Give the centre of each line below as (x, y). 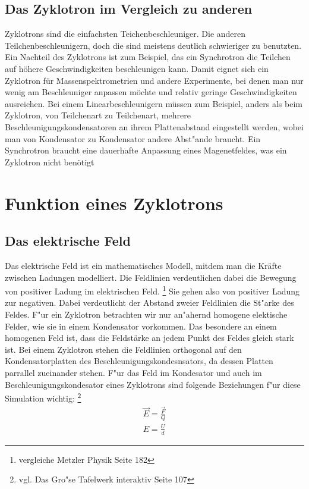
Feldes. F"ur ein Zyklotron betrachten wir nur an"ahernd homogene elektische (146, 314)
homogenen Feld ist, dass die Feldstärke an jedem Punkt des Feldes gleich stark (149, 338)
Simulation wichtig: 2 (43, 397)
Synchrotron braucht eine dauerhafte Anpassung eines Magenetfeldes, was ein (146, 150)
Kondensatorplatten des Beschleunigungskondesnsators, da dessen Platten (139, 361)
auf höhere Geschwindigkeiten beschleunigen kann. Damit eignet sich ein (137, 68)
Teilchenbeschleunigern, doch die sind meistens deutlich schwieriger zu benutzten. (153, 45)
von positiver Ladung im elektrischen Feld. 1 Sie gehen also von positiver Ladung (152, 290)
